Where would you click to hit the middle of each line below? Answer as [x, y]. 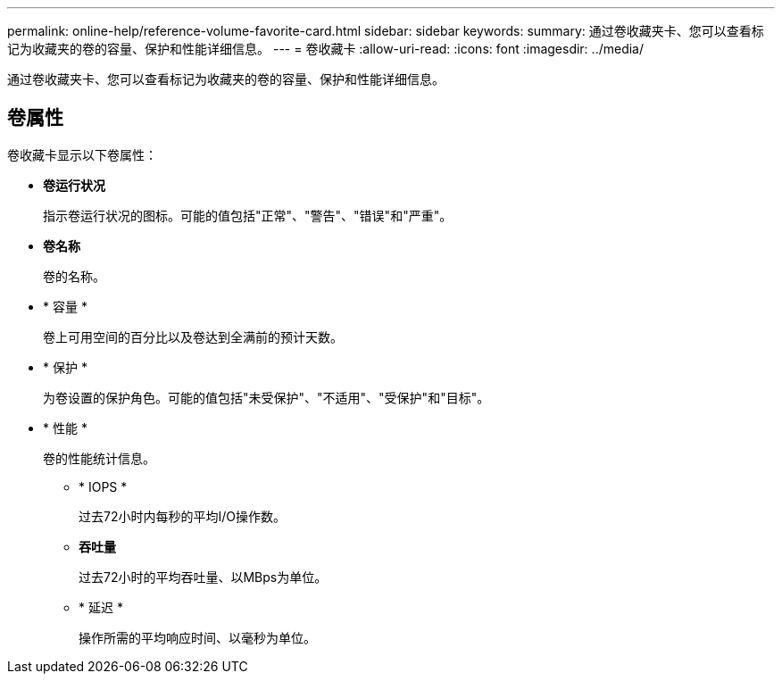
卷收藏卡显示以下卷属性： [82, 154]
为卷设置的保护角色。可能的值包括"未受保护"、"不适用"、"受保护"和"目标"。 [266, 397]
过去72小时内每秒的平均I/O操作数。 [182, 516]
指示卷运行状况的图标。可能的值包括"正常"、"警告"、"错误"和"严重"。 [248, 215]
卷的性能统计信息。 [99, 458]
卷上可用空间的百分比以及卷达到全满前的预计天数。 [193, 336]
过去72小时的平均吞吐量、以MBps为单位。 [203, 577]
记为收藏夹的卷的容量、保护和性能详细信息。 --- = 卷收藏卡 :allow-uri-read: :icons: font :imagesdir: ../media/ [326, 49]
